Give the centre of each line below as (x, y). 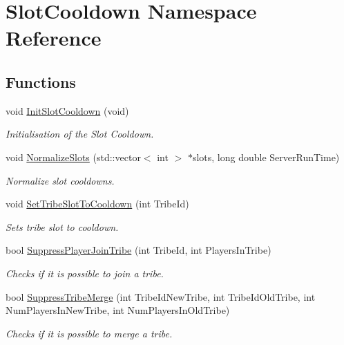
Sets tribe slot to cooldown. (62, 226)
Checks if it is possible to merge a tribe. (89, 333)
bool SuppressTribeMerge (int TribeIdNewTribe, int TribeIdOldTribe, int (161, 296)
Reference (54, 38)
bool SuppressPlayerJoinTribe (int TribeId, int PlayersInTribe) (138, 250)
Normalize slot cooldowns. (60, 180)
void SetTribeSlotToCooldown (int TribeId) (97, 204)
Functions (41, 81)
